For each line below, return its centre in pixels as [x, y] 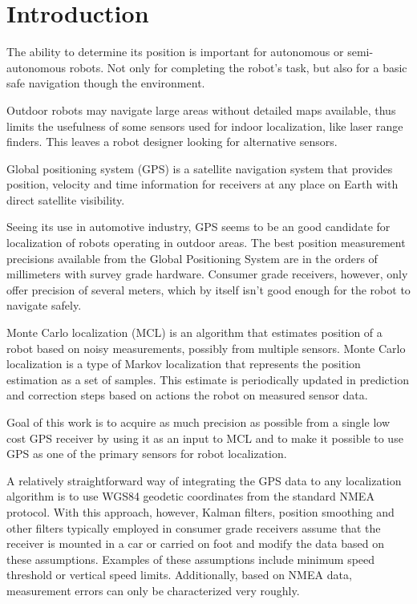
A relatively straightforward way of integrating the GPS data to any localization [204, 480]
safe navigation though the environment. [106, 83]
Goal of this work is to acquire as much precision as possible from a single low [198, 422]
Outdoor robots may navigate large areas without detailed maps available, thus [201, 109]
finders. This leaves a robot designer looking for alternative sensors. [172, 142]
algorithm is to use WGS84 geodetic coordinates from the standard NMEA [190, 496]
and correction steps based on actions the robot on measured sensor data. [187, 395]
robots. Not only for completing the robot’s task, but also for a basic [238, 67]
